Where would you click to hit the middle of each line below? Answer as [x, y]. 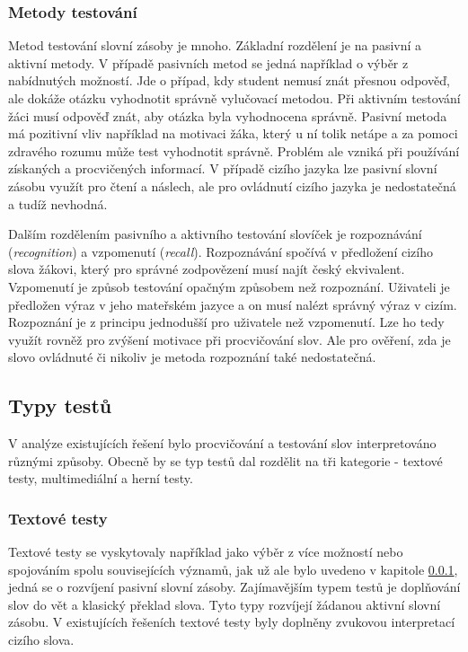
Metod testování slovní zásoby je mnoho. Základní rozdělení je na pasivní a [215, 45]
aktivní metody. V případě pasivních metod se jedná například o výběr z [208, 62]
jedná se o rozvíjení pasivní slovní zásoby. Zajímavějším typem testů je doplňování [234, 587]
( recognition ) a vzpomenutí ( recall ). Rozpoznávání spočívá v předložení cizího [221, 251]
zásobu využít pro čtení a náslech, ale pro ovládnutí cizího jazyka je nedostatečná [232, 185]
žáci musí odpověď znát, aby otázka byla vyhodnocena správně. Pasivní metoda [228, 115]
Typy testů [60, 405]
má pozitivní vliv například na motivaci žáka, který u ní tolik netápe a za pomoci [233, 133]
